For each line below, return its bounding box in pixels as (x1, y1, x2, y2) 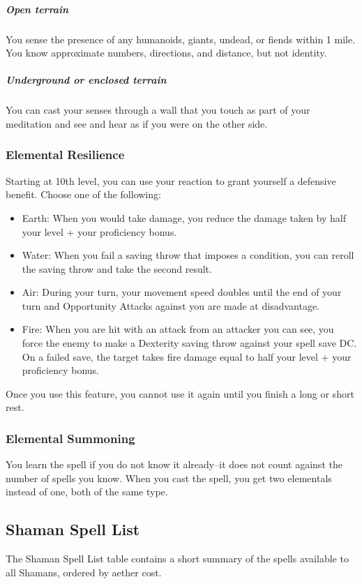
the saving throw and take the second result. (22, 261, 212, 276)
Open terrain (6, 1, 69, 16)
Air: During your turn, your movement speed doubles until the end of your (22, 285, 342, 299)
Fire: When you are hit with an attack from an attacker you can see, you (22, 322, 334, 336)
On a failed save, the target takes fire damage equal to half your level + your (22, 349, 352, 364)
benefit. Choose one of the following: (6, 187, 161, 202)
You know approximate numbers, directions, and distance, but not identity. (6, 45, 327, 60)
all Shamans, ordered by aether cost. (6, 564, 162, 579)
